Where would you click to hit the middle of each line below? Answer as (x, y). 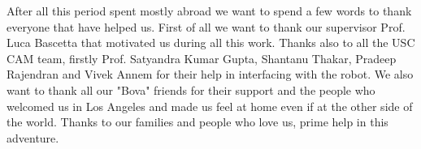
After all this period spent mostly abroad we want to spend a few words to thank (209, 11)
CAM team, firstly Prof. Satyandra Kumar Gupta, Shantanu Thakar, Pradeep (202, 58)
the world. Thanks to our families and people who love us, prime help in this (197, 122)
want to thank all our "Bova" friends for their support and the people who (191, 89)
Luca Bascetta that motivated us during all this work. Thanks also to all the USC (211, 43)
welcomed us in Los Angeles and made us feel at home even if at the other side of (210, 106)
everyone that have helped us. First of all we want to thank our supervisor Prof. (206, 26)
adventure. (33, 137)
